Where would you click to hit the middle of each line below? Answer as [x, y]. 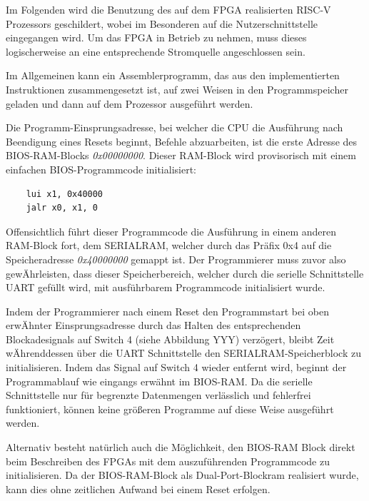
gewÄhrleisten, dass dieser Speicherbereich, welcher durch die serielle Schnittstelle [185, 273]
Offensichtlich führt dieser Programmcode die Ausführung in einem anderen [171, 231]
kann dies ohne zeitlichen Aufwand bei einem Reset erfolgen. [138, 489]
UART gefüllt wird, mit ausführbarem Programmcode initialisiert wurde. [166, 287]
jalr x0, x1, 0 [62, 208]
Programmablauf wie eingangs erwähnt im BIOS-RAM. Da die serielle [159, 381]
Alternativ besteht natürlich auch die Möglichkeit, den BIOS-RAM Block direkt [181, 447]
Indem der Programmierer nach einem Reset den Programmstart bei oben [167, 311]
